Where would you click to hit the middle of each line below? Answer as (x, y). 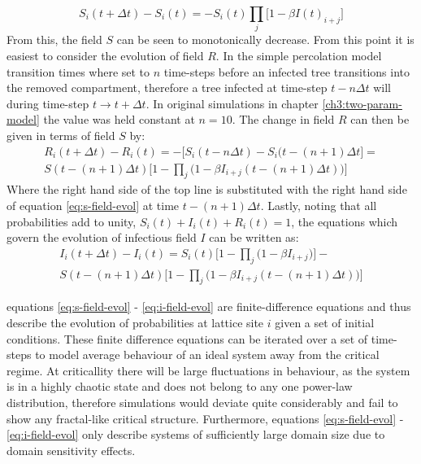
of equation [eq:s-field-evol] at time (93, 205)
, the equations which (345, 221)
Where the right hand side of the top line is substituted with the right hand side (207, 189)
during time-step (48, 103)
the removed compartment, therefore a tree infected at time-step (167, 88)
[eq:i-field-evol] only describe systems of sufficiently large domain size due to (196, 434)
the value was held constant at (119, 119)
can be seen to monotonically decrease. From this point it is (265, 39)
